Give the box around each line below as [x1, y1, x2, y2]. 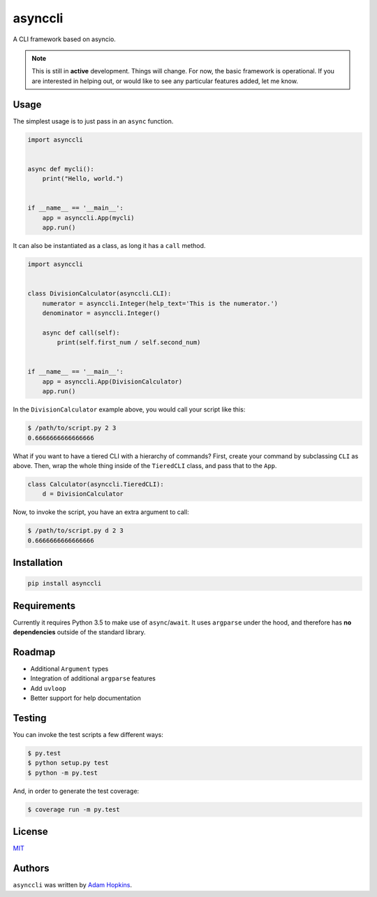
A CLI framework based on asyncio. [13, 35, 117, 43]
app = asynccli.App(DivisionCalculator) [42, 377, 183, 386]
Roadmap [13, 646, 56, 658]
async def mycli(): [27, 165, 94, 173]
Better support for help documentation [30, 694, 141, 702]
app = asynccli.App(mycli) [42, 214, 135, 221]
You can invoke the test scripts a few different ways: [13, 731, 163, 739]
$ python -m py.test [27, 768, 98, 777]
